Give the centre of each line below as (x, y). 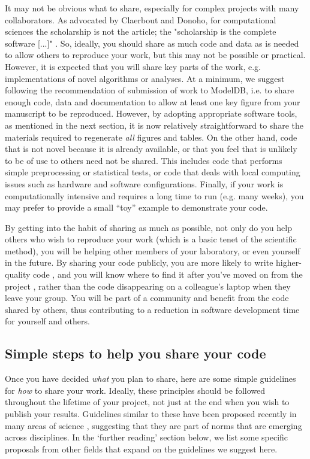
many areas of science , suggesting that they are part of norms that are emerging (154, 425)
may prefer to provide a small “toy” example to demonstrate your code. (136, 207)
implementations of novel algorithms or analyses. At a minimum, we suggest (145, 78)
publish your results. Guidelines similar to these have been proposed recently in (151, 414)
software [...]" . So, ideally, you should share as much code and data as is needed (152, 43)
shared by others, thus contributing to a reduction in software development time (152, 309)
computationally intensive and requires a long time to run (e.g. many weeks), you (154, 195)
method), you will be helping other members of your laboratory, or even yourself (153, 250)
